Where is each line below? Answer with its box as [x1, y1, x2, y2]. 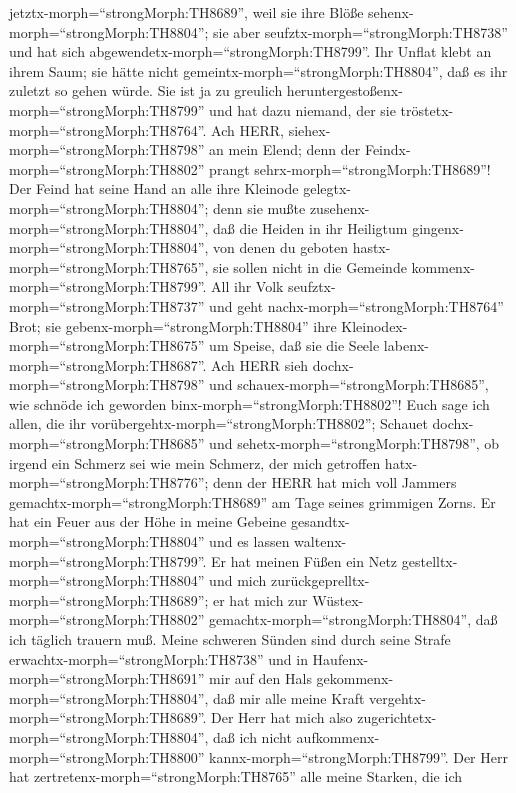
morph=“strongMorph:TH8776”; [9, 472, 209, 493]
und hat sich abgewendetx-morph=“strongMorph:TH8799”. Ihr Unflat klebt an [9, 41, 492, 62]
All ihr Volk [211, 276, 284, 297]
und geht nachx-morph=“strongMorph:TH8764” [209, 295, 504, 316]
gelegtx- [303, 178, 351, 199]
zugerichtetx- [357, 707, 437, 728]
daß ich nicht [213, 726, 292, 747]
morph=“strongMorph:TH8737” [9, 295, 205, 316]
